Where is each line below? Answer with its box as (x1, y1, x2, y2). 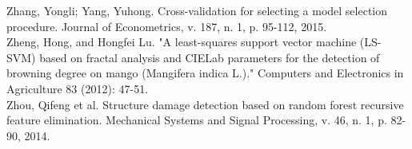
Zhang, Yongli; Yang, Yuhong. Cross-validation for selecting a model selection (6, 2, 388, 18)
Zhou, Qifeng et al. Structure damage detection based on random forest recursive (6, 96, 404, 112)
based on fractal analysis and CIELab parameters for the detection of (39, 49, 380, 65)
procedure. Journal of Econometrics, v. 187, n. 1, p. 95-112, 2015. (6, 18, 327, 34)
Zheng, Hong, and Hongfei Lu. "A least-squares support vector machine (6, 33, 357, 50)
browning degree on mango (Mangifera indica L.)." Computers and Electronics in (6, 65, 404, 81)
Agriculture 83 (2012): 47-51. (6, 80, 149, 96)
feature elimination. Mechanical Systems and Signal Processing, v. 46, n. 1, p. (6, 112, 387, 128)
